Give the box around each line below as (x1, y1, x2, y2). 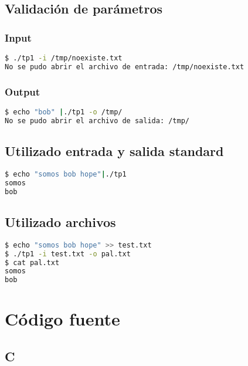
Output (5, 84, 40, 99)
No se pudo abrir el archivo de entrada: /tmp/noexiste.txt (5, 62, 244, 71)
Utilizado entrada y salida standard (5, 142, 224, 160)
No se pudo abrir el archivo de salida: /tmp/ (5, 116, 189, 125)
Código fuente (5, 307, 120, 331)
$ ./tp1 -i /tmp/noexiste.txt (5, 54, 123, 62)
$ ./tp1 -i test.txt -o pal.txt (5, 249, 131, 258)
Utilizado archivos (5, 212, 116, 231)
